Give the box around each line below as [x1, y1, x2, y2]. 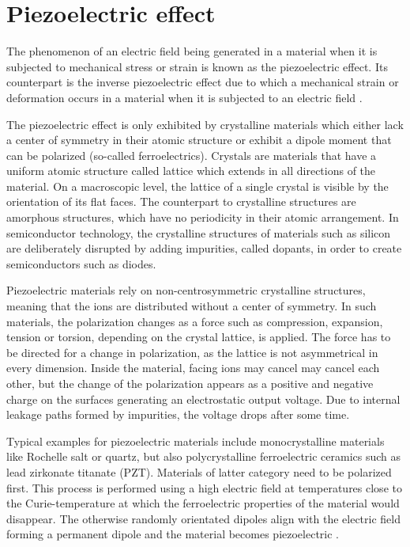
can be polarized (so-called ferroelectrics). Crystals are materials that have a [6, 146, 377, 163]
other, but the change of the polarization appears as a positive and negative [6, 375, 374, 391]
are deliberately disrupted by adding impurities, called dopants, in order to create [6, 240, 402, 256]
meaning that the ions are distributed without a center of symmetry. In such [6, 298, 377, 314]
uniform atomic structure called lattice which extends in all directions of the [6, 162, 376, 179]
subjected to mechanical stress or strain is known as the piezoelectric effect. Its [6, 58, 388, 74]
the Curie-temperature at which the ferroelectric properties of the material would [6, 495, 400, 511]
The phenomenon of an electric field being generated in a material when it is [6, 43, 378, 59]
